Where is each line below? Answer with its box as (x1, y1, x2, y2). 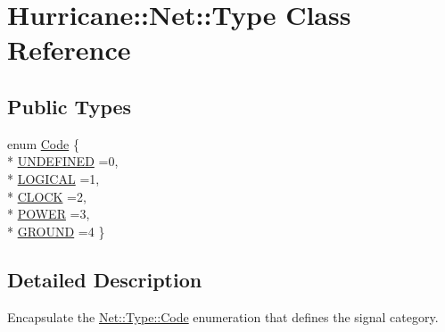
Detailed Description (7, 265, 202, 293)
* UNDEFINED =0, (7, 152, 119, 170)
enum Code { (7, 134, 79, 153)
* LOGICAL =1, (7, 169, 100, 187)
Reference (7, 31, 131, 68)
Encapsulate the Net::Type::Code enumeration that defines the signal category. (7, 307, 439, 326)
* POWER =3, (7, 204, 90, 223)
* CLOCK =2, (7, 187, 87, 205)
